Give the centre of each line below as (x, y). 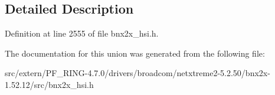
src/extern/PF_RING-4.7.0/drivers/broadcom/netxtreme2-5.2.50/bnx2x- (137, 73)
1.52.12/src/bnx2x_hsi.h (49, 84)
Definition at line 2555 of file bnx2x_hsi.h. (82, 33)
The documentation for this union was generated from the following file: (135, 53)
